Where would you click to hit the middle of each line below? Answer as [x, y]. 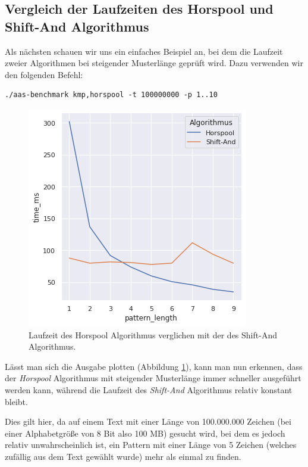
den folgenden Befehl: [44, 74]
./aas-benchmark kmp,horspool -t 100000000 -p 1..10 [111, 95]
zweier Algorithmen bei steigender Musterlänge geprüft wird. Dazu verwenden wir [154, 63]
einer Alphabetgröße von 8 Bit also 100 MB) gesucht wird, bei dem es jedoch [145, 433]
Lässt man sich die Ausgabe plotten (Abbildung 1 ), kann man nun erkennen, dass [154, 366]
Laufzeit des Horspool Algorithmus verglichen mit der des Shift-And [153, 334]
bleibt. [16, 401]
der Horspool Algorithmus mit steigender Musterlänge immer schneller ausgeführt [153, 378]
